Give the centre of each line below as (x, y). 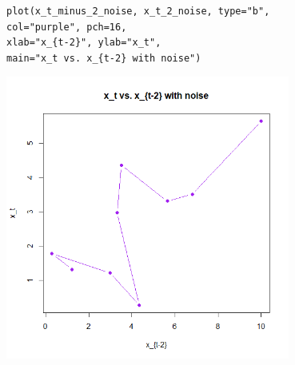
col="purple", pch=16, (67, 27)
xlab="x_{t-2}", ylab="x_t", (84, 43)
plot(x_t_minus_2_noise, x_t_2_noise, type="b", (138, 11)
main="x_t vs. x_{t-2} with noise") (104, 58)
